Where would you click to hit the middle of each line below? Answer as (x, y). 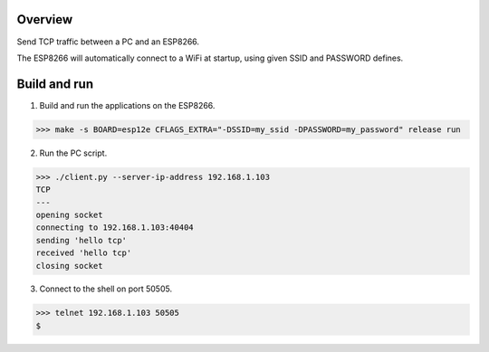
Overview (45, 19)
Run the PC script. (73, 153)
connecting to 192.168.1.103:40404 (115, 228)
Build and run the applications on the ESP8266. (127, 105)
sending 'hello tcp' (81, 240)
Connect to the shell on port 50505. (105, 289)
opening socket (69, 214)
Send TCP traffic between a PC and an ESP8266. (108, 42)
